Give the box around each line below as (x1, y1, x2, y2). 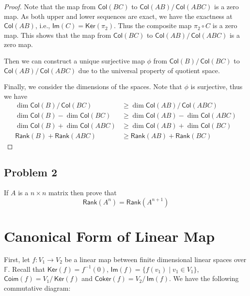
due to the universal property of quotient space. (78, 65, 220, 75)
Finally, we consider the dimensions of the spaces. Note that (4, 81, 182, 92)
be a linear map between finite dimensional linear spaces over (64, 254, 247, 264)
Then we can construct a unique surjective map (4, 55, 145, 65)
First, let (4, 254, 30, 264)
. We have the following (169, 273, 239, 283)
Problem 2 (4, 165, 57, 180)
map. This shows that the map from (4, 30, 111, 40)
